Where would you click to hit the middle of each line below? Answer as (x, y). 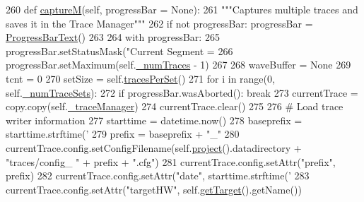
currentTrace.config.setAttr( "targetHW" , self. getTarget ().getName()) (154, 189)
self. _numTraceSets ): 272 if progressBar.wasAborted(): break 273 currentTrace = (182, 92)
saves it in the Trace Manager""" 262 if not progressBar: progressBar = (159, 23)
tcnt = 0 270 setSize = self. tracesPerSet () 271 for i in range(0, (140, 78)
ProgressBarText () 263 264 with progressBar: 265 (113, 37)
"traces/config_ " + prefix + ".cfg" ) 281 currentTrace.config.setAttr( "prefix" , (171, 161)
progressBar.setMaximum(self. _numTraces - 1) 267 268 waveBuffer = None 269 (178, 65)
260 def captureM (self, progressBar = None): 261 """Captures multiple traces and (182, 9)
